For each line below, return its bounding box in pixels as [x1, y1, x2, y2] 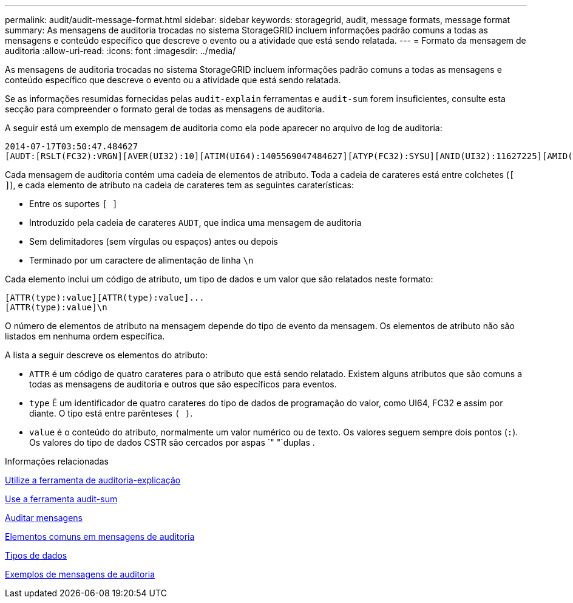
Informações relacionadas [5, 456, 109, 466]
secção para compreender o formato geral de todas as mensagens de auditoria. [5, 104, 325, 114]
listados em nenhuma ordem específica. [5, 331, 165, 341]
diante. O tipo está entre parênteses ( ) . [29, 408, 193, 418]
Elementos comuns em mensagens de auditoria [5, 531, 195, 542]
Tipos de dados [5, 550, 67, 560]
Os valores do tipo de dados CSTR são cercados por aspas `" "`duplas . [29, 437, 315, 448]
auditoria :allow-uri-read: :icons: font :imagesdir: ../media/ [5, 46, 236, 56]
